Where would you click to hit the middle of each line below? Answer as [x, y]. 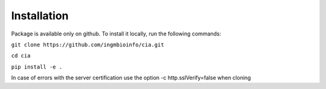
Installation [40, 16]
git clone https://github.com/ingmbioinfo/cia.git [88, 44]
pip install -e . [37, 67]
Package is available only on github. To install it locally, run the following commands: [116, 34]
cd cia [21, 56]
